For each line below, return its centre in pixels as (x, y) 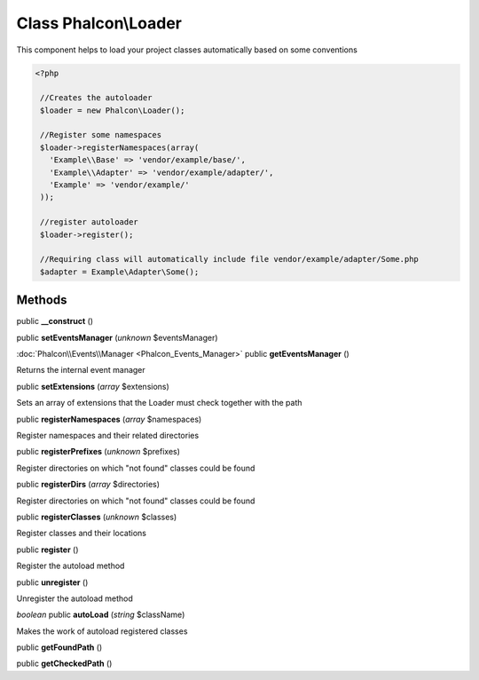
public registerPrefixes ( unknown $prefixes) (98, 452)
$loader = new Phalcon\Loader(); (113, 110)
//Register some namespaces (101, 135)
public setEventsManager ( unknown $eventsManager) (117, 337)
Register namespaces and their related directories (108, 436)
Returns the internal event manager (81, 370)
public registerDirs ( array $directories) (88, 485)
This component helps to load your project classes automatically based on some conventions (187, 50)
